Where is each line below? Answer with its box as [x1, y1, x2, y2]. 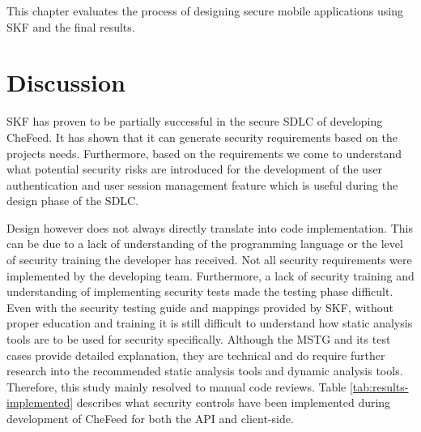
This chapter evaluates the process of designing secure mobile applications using [6, 2, 403, 19]
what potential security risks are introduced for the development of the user [6, 160, 383, 178]
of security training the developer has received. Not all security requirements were [6, 251, 412, 268]
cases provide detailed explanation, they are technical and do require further [6, 346, 385, 363]
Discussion [6, 66, 125, 99]
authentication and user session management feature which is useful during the [6, 176, 398, 193]
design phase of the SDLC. [6, 192, 139, 209]
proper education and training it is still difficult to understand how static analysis [6, 314, 413, 331]
